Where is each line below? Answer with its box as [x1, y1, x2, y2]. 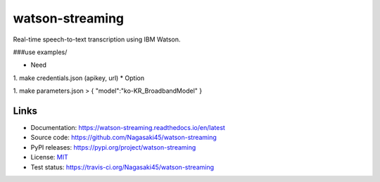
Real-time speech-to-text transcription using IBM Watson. [13, 35, 181, 44]
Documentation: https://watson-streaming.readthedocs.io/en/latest [30, 124, 225, 132]
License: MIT [30, 153, 68, 162]
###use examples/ [13, 48, 68, 56]
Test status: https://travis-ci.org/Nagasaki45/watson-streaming [30, 162, 215, 171]
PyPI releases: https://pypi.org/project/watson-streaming [30, 143, 196, 151]
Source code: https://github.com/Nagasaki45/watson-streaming [30, 134, 217, 142]
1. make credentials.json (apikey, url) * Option [13, 74, 144, 82]
